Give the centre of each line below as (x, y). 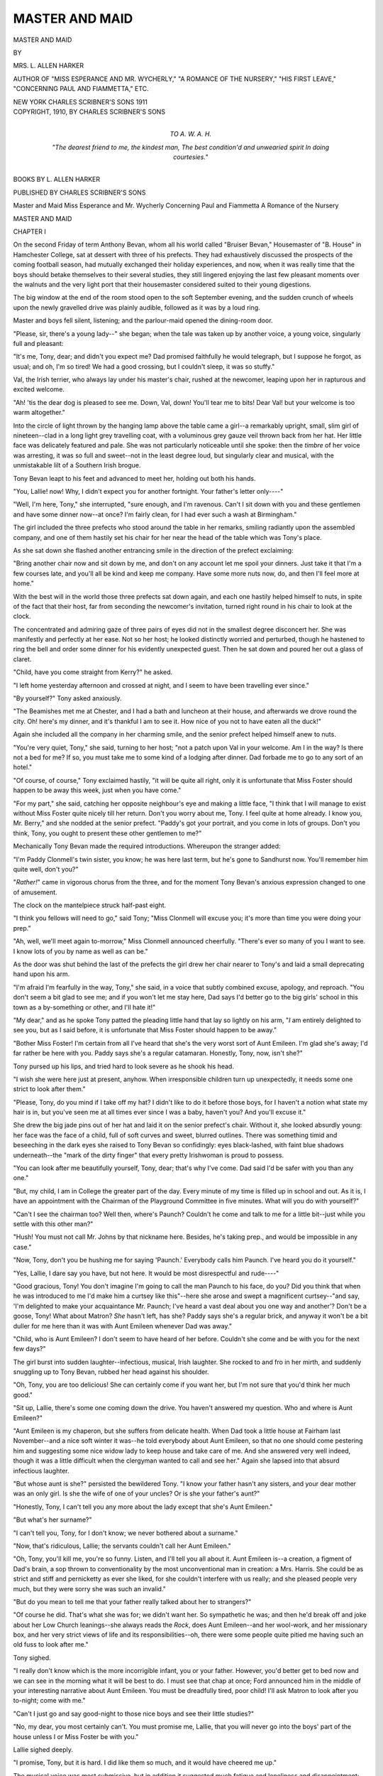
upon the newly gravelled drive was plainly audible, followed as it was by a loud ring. (137, 307)
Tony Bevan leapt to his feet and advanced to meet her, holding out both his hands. (134, 478)
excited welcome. (39, 389)
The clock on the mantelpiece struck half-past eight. (90, 905)
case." (22, 1247)
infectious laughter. (41, 1471)
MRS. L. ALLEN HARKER (49, 66)
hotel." (23, 767)
